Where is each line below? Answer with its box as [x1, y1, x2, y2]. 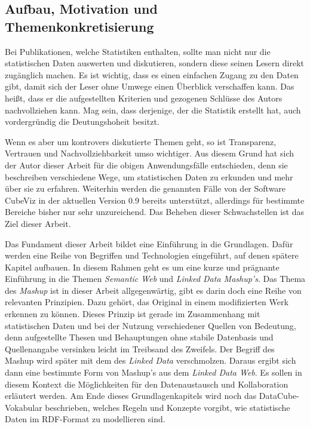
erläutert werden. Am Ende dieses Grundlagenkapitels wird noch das [5, 389, 257, 402]
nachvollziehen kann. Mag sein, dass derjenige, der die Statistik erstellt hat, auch [5, 103, 301, 116]
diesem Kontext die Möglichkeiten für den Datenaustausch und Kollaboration [5, 377, 288, 390]
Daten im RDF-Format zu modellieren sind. [5, 413, 165, 425]
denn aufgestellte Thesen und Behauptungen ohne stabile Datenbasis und [5, 331, 274, 343]
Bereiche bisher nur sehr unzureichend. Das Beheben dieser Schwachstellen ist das [5, 205, 305, 218]
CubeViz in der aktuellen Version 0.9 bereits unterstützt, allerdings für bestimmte [5, 193, 305, 206]
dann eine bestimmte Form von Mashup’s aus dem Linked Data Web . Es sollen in [5, 366, 302, 379]
